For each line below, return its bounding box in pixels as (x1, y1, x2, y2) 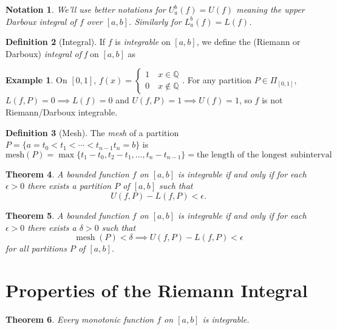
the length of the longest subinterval (197, 150, 332, 159)
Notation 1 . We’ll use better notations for (5, 3, 166, 15)
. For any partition (182, 74, 252, 86)
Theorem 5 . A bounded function (5, 208, 129, 221)
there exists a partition (27, 179, 112, 192)
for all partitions (5, 242, 67, 255)
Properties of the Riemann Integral (5, 277, 308, 302)
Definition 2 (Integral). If (5, 35, 106, 48)
